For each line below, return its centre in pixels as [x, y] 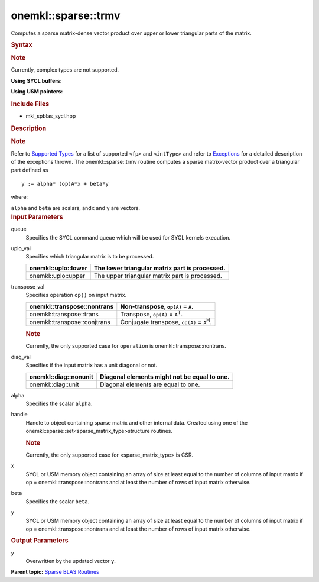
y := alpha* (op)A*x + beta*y [65, 184]
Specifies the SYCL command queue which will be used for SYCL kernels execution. [128, 237]
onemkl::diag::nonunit [61, 377]
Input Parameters [37, 217]
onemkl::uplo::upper [57, 276]
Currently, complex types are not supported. [65, 70]
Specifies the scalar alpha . [59, 404]
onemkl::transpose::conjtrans [70, 322]
